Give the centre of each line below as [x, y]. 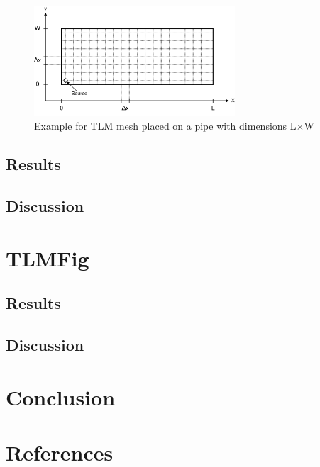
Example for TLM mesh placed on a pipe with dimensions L [165, 126]
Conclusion [61, 396]
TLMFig [48, 258]
